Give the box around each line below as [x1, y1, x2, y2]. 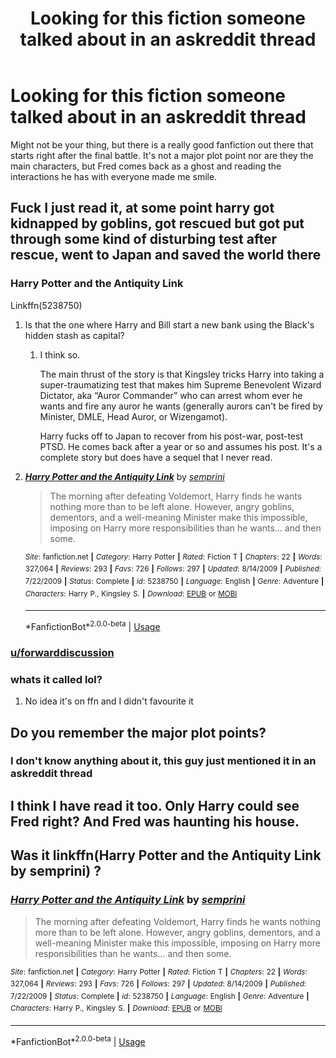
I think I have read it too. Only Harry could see [10, 797, 300, 814]
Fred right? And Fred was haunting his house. [10, 813, 300, 830]
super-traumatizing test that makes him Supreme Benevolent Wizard [39, 378, 322, 391]
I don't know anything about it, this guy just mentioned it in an [10, 754, 317, 768]
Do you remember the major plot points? [10, 724, 267, 741]
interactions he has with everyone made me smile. [10, 170, 218, 182]
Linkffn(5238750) [10, 299, 83, 311]
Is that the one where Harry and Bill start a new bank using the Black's [24, 318, 315, 331]
